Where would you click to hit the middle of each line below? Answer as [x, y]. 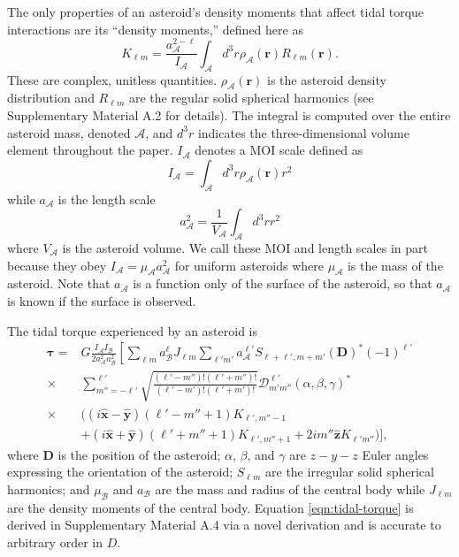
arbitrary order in [55, 542]
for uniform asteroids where [249, 265]
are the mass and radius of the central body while [290, 488]
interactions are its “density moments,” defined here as [155, 29]
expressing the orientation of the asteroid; [120, 472]
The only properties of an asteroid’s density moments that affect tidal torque [216, 11]
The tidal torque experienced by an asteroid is [132, 330]
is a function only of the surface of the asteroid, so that [283, 283]
